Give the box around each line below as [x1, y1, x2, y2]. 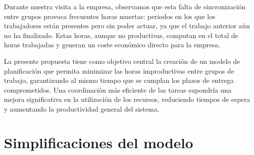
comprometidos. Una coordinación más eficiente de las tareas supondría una [4, 84, 231, 95]
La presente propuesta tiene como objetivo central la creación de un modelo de [4, 56, 240, 66]
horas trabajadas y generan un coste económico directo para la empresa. [4, 39, 220, 50]
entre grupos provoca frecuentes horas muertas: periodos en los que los [4, 11, 215, 21]
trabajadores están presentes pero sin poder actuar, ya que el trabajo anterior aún [4, 20, 250, 31]
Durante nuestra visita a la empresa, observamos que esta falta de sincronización [4, 1, 246, 11]
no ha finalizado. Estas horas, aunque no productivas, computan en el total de [4, 30, 238, 40]
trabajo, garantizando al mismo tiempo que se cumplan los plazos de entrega [4, 75, 234, 85]
